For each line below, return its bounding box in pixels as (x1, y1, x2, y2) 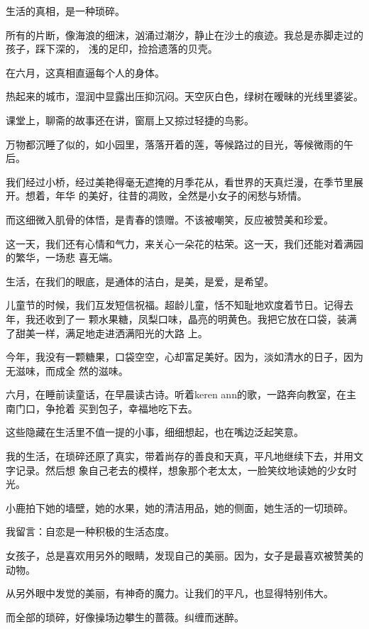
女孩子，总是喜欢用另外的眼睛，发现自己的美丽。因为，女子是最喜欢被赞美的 (6, 548, 363, 563)
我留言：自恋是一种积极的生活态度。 (6, 524, 175, 539)
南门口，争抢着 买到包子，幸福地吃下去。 (6, 400, 198, 415)
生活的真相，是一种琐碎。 (6, 4, 125, 18)
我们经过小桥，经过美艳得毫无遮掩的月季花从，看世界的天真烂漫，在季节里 (6, 174, 353, 189)
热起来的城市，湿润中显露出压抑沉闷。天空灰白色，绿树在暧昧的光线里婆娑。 (6, 89, 363, 104)
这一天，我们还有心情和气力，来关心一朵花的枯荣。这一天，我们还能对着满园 (6, 236, 363, 251)
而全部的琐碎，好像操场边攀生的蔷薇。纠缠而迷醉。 (6, 609, 244, 624)
